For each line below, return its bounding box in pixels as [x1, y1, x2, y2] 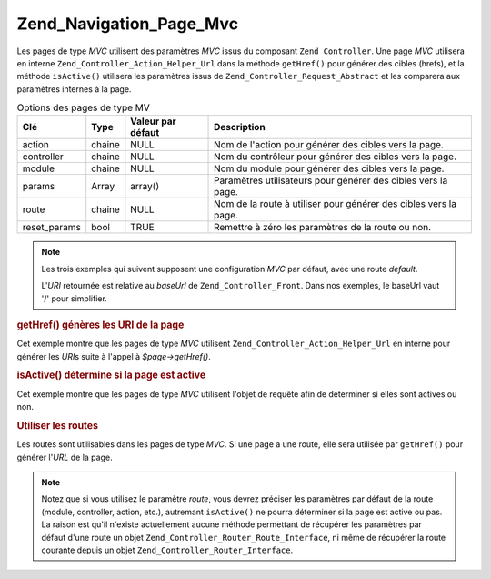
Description [214, 121, 266, 134]
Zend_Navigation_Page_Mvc [16, 14, 239, 34]
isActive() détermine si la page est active [16, 369, 206, 381]
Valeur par [130, 115, 176, 127]
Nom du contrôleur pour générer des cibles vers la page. [214, 150, 457, 163]
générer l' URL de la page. [16, 452, 113, 462]
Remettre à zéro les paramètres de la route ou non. [214, 221, 432, 234]
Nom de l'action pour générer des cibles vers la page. [214, 138, 445, 151]
